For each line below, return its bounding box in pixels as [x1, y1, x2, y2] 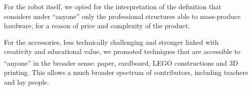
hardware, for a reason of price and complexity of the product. [4, 20, 190, 31]
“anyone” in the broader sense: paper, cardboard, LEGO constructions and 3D [4, 57, 238, 68]
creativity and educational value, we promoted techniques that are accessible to [4, 46, 241, 56]
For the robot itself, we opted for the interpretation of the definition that [4, 1, 221, 11]
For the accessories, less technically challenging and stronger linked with [4, 36, 219, 47]
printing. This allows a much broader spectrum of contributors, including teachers [4, 67, 248, 77]
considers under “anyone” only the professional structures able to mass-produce [4, 11, 241, 21]
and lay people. [4, 76, 49, 87]
